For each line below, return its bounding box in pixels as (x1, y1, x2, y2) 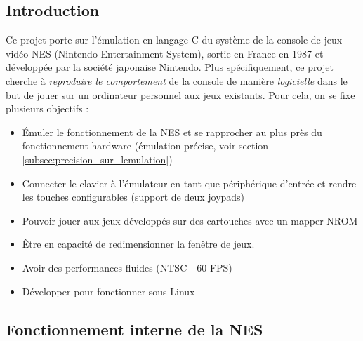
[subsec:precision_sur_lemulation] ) (22, 152, 173, 166)
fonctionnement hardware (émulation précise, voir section (22, 138, 269, 153)
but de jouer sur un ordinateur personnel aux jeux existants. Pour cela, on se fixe (6, 87, 355, 102)
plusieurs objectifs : (6, 101, 89, 116)
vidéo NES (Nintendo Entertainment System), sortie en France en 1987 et (6, 46, 324, 60)
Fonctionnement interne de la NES (6, 318, 263, 340)
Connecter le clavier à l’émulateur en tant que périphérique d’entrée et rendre (22, 175, 357, 190)
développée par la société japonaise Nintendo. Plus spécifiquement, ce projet (6, 60, 334, 74)
